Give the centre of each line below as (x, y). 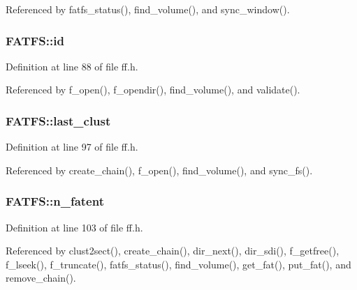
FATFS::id (35, 40)
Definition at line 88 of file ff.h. (72, 66)
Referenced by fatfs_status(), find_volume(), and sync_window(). (148, 9)
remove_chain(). (41, 278)
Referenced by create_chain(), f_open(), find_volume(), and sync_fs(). (159, 170)
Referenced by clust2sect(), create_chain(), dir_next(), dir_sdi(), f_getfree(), (173, 251)
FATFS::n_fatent (55, 201)
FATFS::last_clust (58, 120)
